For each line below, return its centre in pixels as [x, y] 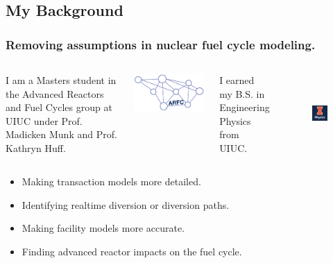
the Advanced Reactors [55, 93]
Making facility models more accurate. [103, 228]
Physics [235, 120]
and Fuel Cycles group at [59, 107]
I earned [237, 80]
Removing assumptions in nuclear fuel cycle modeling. [161, 44]
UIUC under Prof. [44, 120]
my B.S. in [242, 93]
